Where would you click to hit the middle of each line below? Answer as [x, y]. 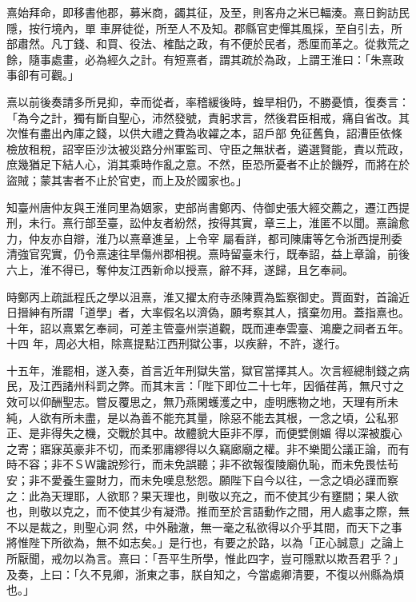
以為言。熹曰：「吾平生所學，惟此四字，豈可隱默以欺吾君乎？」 [238, 558]
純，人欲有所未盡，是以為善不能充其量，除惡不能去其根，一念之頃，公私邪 [202, 417]
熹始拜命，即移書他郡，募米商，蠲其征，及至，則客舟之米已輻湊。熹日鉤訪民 [208, 12]
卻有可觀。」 [48, 75]
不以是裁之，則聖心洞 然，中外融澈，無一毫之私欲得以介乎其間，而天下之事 [204, 526]
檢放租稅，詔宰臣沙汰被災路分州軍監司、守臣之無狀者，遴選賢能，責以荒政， [208, 148]
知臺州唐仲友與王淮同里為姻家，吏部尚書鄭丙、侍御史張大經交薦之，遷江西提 [208, 207]
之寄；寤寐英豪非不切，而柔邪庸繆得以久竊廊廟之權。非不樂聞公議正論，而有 [208, 448]
